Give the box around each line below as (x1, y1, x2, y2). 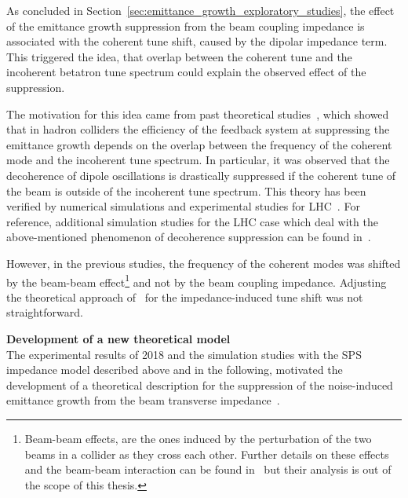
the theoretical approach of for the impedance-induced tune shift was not (6, 288, 363, 305)
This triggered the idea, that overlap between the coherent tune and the (6, 48, 352, 64)
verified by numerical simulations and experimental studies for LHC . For (6, 198, 360, 214)
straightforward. (6, 304, 83, 320)
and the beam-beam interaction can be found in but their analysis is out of (24, 461, 392, 478)
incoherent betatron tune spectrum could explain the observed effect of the (6, 64, 366, 80)
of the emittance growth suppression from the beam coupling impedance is (6, 17, 365, 34)
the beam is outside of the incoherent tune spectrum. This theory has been (6, 182, 366, 199)
